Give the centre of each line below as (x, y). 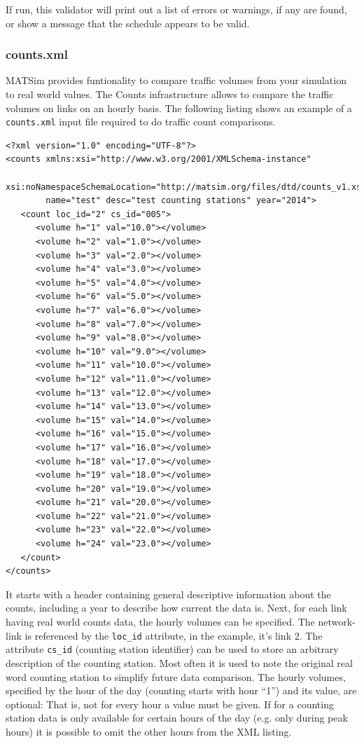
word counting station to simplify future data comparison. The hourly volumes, (176, 676)
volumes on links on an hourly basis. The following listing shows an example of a (179, 108)
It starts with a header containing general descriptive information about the (168, 594)
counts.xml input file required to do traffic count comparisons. (141, 122)
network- (337, 622)
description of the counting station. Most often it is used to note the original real (179, 662)
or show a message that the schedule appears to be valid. (128, 23)
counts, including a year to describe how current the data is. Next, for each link (176, 608)
